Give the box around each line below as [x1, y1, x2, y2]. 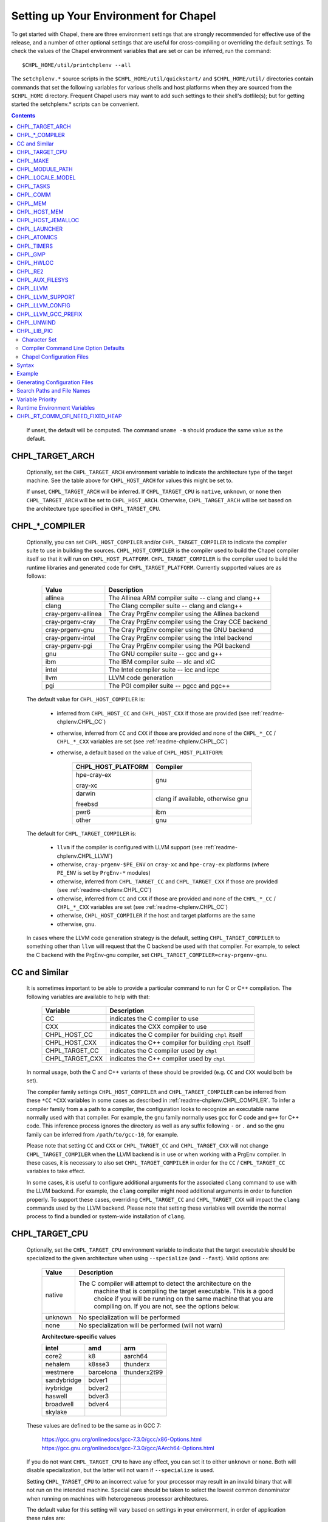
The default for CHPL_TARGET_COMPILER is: [26, 830, 137, 837]
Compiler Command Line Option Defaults [22, 345, 125, 352]
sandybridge [45, 1376, 82, 1384]
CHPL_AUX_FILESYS [16, 276, 69, 284]
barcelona [88, 1367, 117, 1376]
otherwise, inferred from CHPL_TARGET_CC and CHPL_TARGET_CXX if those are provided [56, 877, 278, 885]
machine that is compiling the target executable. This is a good [94, 1286, 273, 1295]
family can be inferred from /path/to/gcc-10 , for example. [26, 1131, 179, 1138]
